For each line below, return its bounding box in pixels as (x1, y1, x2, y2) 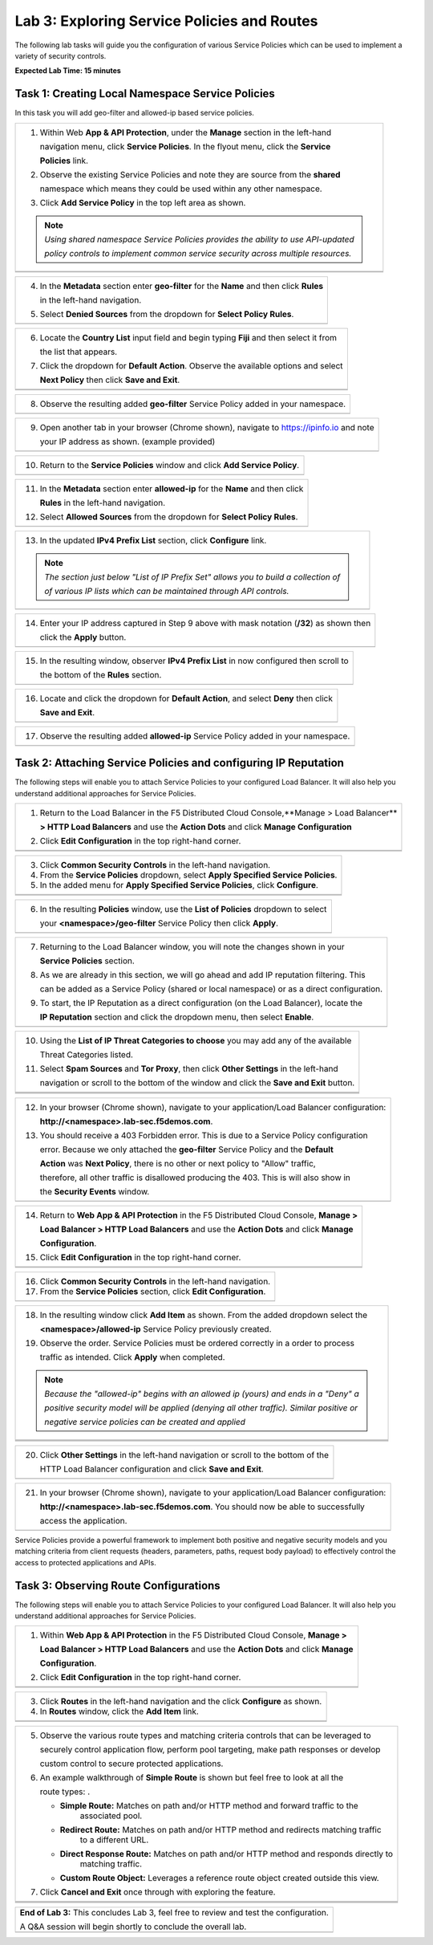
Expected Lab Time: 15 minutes (14, 66, 122, 75)
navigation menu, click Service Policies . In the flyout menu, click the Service (39, 140, 331, 152)
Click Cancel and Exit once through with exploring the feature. (39, 1886, 276, 1898)
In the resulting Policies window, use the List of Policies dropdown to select (39, 903, 327, 914)
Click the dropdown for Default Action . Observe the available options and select (39, 360, 344, 371)
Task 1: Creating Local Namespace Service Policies (14, 87, 276, 100)
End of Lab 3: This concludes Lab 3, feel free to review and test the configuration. (19, 1907, 329, 1919)
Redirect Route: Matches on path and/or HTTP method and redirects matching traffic (59, 1825, 382, 1836)
